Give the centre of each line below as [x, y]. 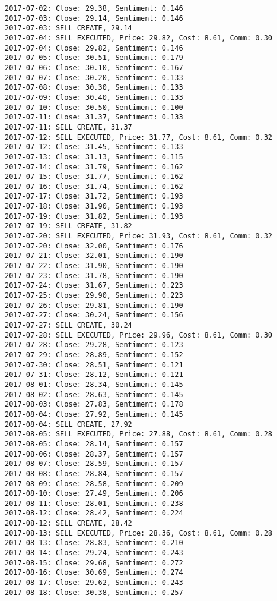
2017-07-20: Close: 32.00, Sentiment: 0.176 [94, 246]
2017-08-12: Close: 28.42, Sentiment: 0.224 [94, 513]
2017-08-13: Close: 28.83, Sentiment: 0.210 [94, 543]
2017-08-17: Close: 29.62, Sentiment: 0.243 [94, 583]
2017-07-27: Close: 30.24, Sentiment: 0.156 [94, 315]
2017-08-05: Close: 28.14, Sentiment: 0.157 [94, 444]
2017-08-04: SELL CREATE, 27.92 [69, 424]
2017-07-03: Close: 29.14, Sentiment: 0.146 [94, 18]
